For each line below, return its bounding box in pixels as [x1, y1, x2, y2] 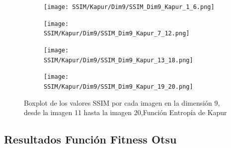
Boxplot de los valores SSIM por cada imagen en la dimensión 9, [24, 97, 220, 108]
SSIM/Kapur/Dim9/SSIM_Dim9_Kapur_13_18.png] [44, 56, 193, 64]
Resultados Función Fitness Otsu [4, 132, 177, 147]
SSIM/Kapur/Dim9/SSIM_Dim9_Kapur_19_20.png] [44, 83, 193, 90]
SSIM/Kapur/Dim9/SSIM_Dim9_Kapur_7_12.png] [44, 30, 190, 37]
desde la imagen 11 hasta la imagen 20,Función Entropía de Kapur [24, 107, 227, 118]
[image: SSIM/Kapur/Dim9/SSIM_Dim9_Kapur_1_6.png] [44, 3, 215, 10]
